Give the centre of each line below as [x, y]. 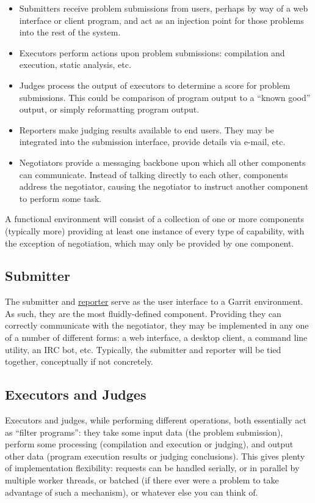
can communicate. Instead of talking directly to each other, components [154, 174]
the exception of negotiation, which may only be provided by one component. [150, 243]
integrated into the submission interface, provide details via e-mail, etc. [152, 142]
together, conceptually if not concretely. [79, 361]
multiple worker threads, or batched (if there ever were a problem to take [142, 480]
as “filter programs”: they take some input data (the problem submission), [144, 432]
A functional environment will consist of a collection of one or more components [154, 219]
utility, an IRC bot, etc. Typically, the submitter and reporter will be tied [143, 349]
